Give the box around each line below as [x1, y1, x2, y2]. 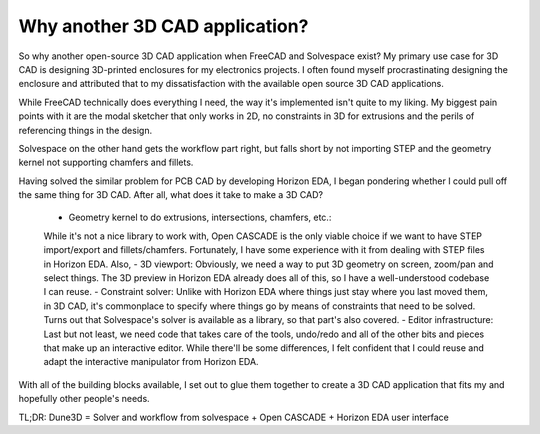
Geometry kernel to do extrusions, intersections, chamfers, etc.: [68, 211, 332, 224]
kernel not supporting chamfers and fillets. [18, 156, 194, 169]
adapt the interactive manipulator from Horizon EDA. [43, 356, 259, 368]
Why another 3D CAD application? [18, 15, 309, 37]
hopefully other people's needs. [18, 393, 150, 405]
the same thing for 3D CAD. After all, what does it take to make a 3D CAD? [18, 189, 324, 201]
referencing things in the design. [18, 124, 153, 136]
